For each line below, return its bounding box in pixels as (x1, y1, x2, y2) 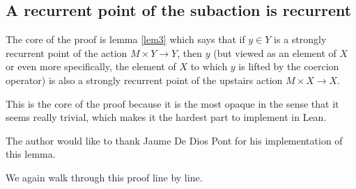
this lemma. (6, 147, 56, 161)
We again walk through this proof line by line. (6, 170, 203, 184)
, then (177, 45, 202, 60)
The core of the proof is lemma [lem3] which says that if (6, 32, 245, 47)
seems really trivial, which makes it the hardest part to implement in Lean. (6, 110, 327, 124)
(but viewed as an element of (213, 45, 336, 60)
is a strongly (274, 32, 327, 47)
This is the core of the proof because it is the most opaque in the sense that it (6, 96, 339, 110)
